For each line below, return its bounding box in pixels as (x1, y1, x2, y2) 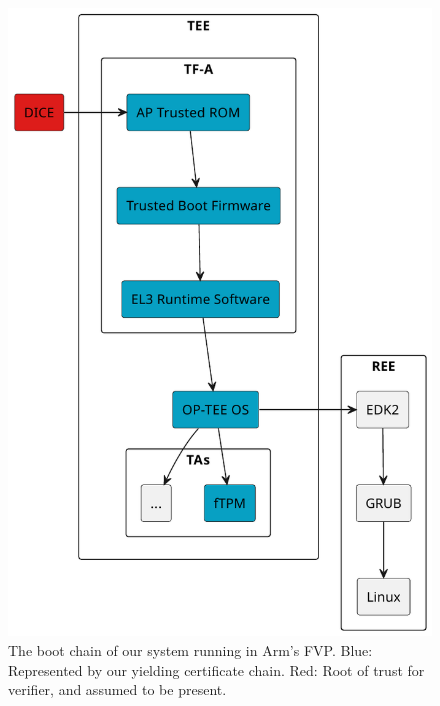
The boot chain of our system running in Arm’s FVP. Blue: (8, 639, 373, 660)
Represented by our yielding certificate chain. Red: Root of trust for (8, 659, 425, 680)
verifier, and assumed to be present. (8, 679, 227, 700)
